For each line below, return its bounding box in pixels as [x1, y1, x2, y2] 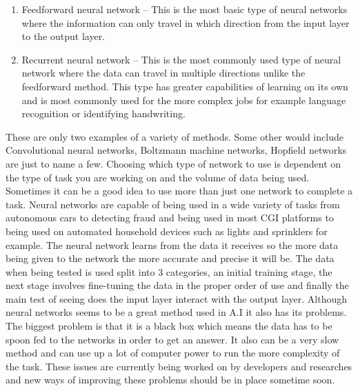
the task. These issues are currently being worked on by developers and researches [6, 359, 352, 373]
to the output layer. [21, 29, 106, 43]
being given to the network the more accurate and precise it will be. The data [6, 251, 335, 265]
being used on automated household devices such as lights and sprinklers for [6, 223, 328, 238]
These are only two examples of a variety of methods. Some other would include [6, 129, 344, 143]
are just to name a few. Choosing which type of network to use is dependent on [6, 156, 341, 170]
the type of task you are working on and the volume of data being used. [6, 170, 310, 184]
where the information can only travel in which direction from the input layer [21, 15, 350, 30]
